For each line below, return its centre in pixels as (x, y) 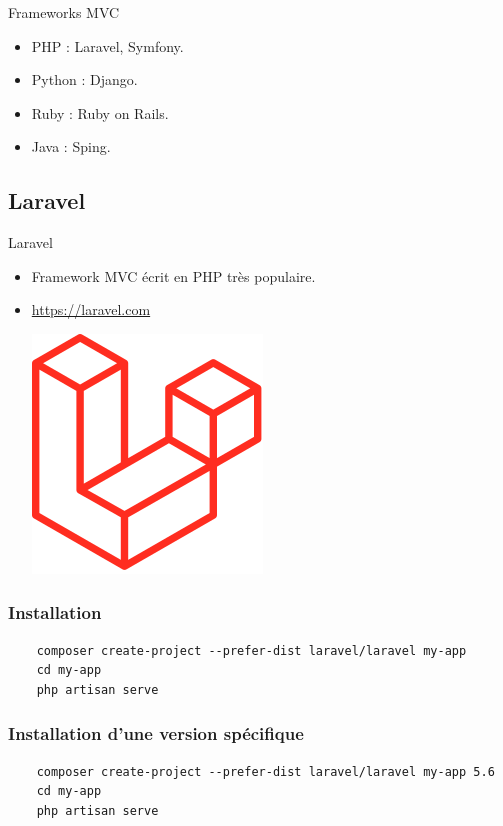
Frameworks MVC (64, 12)
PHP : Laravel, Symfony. (107, 45)
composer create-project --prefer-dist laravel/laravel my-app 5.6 (265, 771)
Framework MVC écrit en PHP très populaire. (173, 275)
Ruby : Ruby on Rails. (100, 112)
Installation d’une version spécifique (156, 733)
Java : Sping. (71, 146)
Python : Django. (84, 79)
